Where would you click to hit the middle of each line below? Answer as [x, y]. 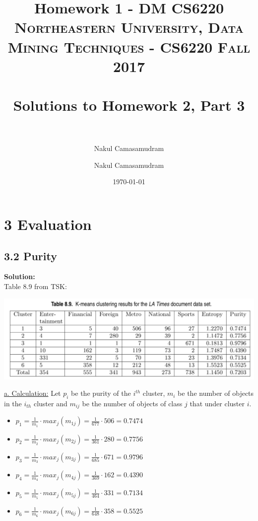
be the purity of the [101, 393]
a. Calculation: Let [32, 393]
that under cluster [217, 403]
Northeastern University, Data [129, 27]
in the [13, 403]
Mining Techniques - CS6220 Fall [129, 46]
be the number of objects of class [132, 403]
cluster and [50, 403]
